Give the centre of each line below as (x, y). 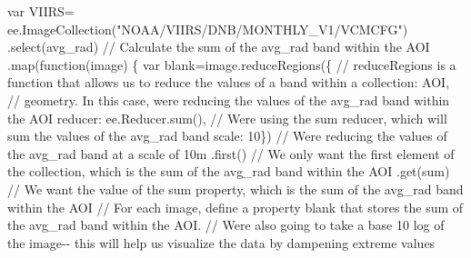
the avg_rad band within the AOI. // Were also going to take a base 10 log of (226, 225)
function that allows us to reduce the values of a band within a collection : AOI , (229, 82)
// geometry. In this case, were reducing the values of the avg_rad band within (229, 99)
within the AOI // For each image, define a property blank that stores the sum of (235, 207)
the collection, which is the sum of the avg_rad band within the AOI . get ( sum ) (229, 171)
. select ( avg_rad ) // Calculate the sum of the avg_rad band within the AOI (219, 47)
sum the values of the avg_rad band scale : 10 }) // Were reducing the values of (227, 136)
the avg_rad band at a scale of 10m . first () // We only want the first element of (231, 153)
